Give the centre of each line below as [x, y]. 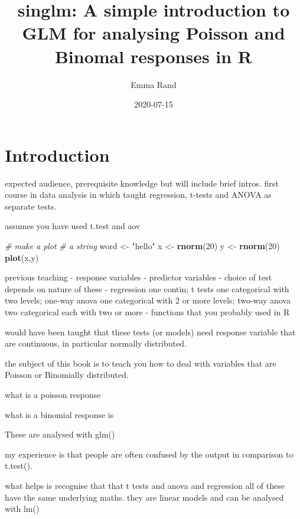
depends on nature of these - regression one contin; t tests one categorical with [147, 288]
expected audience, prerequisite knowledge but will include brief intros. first [142, 183]
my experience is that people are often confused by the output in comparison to [149, 454]
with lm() [22, 509]
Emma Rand [154, 84]
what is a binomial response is [59, 414]
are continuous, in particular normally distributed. [96, 343]
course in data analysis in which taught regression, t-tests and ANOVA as [138, 195]
